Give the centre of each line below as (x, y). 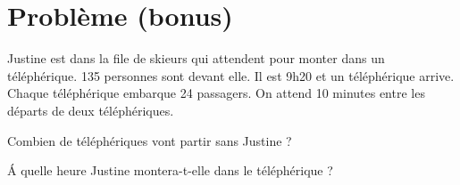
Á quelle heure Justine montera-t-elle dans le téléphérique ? (170, 170)
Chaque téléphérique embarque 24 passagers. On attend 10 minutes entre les (216, 93)
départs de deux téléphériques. (91, 110)
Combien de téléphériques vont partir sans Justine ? (150, 140)
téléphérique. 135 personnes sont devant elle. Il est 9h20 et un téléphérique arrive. (231, 75)
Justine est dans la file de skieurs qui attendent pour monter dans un (196, 58)
